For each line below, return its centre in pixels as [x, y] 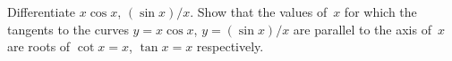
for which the [380, 11]
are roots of [39, 46]
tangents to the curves [68, 29]
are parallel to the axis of [362, 29]
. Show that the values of [259, 11]
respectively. [230, 46]
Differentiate [42, 11]
